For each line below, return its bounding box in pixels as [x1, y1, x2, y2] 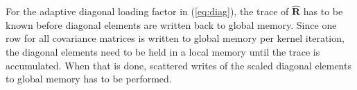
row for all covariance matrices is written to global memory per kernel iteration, [6, 31, 345, 45]
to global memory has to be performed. [6, 71, 172, 86]
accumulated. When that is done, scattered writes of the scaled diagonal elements [6, 58, 351, 72]
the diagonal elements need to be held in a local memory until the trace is [6, 45, 320, 58]
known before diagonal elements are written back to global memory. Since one [6, 17, 337, 32]
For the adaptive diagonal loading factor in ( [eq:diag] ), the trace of [6, 4, 289, 19]
